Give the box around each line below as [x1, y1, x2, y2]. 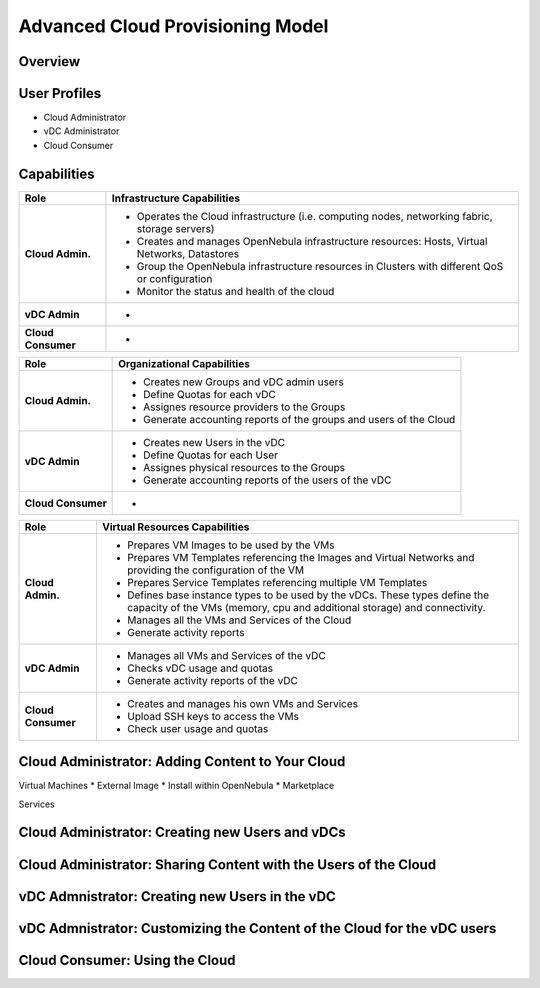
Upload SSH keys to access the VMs [126, 709, 300, 723]
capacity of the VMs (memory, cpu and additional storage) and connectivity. [126, 600, 486, 614]
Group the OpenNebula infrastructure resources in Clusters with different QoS [136, 259, 504, 273]
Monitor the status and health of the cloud [136, 284, 335, 298]
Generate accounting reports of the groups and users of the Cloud [143, 412, 456, 426]
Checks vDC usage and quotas [126, 661, 274, 675]
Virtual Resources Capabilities [101, 520, 250, 534]
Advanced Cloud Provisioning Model [18, 15, 329, 37]
